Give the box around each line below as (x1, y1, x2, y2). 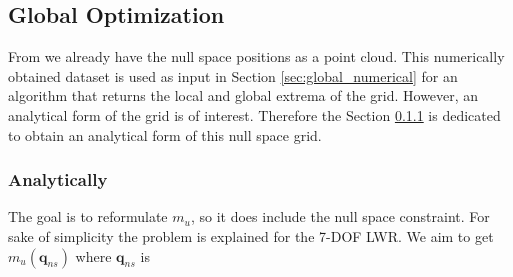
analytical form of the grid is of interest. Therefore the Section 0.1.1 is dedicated (8, 104, 501, 125)
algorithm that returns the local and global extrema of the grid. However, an (8, 85, 479, 106)
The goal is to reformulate (8, 206, 168, 227)
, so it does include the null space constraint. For (190, 206, 490, 227)
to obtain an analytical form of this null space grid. (8, 124, 322, 145)
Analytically (8, 167, 108, 192)
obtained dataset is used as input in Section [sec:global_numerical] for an (8, 65, 458, 86)
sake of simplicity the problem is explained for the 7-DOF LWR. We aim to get (8, 225, 494, 246)
